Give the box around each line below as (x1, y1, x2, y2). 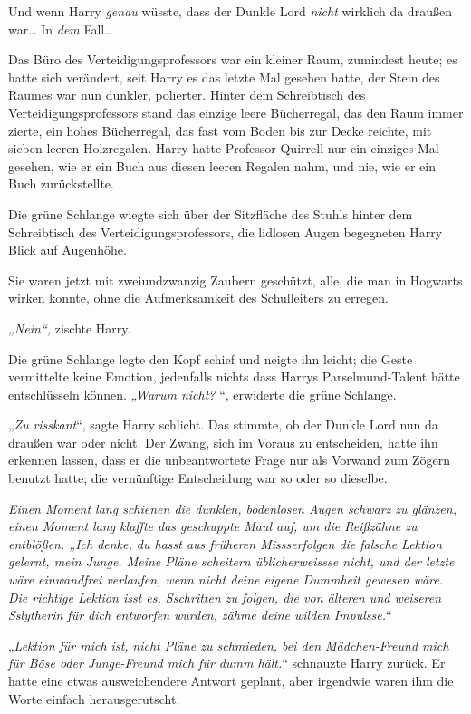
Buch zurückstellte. (8, 174, 114, 193)
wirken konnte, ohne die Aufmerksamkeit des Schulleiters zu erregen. (8, 288, 389, 307)
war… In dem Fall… (8, 19, 113, 38)
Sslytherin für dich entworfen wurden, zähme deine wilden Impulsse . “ (8, 605, 392, 624)
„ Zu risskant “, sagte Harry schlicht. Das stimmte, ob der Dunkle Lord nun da (8, 415, 438, 434)
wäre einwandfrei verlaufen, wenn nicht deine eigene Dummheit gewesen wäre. (8, 570, 444, 589)
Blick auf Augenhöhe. (8, 240, 127, 259)
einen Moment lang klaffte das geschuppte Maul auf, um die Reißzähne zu (8, 516, 418, 535)
